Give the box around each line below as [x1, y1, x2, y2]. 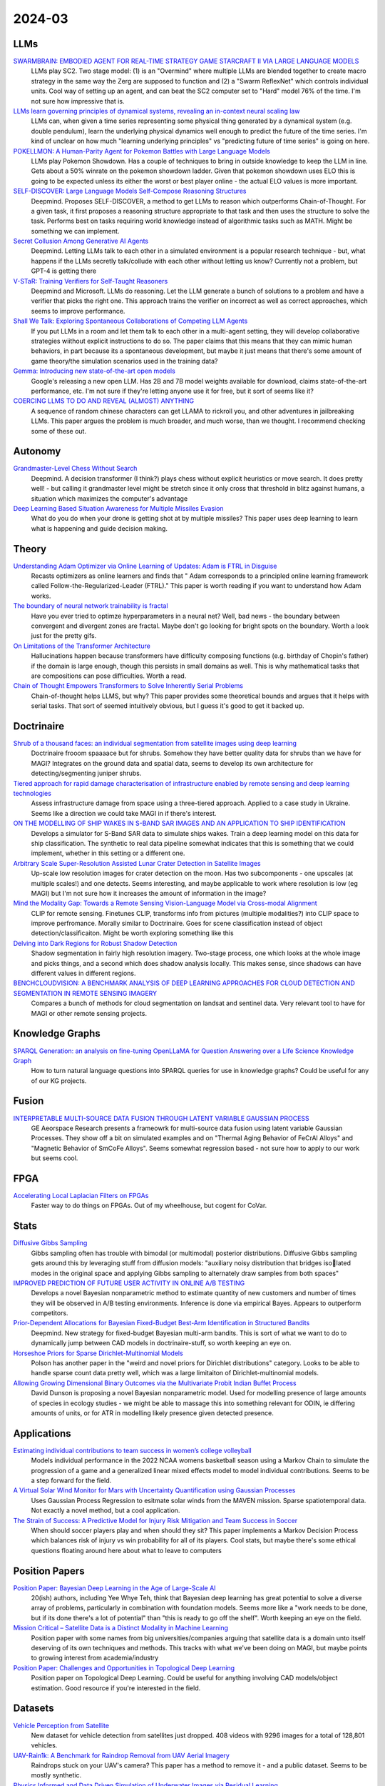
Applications [13, 1427, 71, 1440]
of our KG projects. [31, 1076, 87, 1085]
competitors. [31, 1309, 68, 1317]
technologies [13, 789, 51, 797]
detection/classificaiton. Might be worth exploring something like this [31, 929, 235, 937]
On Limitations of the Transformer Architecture [13, 642, 151, 650]
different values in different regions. [31, 969, 136, 978]
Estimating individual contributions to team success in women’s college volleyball [13, 1446, 252, 1455]
